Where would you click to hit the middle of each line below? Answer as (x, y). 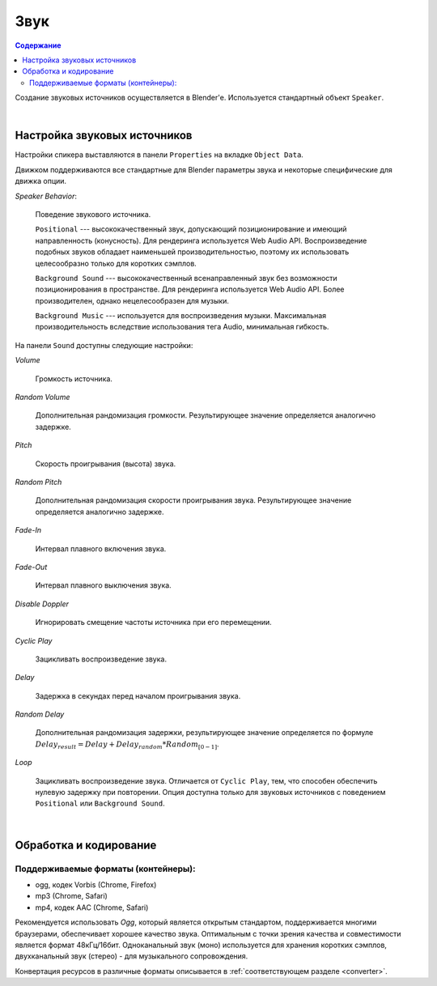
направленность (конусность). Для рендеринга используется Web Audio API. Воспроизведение (201, 240)
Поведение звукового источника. (93, 214)
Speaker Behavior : (46, 196)
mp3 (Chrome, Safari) (72, 896)
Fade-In (28, 530)
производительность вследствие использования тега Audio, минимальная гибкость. (182, 327)
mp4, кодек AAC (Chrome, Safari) (92, 907)
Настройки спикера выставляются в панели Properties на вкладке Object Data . (159, 155)
